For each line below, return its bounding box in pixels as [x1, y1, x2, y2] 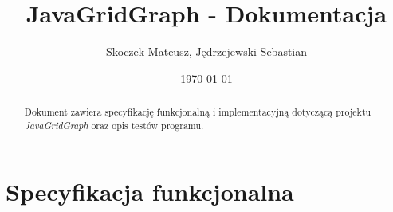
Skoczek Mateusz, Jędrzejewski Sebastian [105, 43, 308, 60]
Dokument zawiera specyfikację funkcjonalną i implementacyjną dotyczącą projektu [24, 105, 371, 119]
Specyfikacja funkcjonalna [6, 175, 294, 208]
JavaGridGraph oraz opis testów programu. [24, 118, 204, 132]
